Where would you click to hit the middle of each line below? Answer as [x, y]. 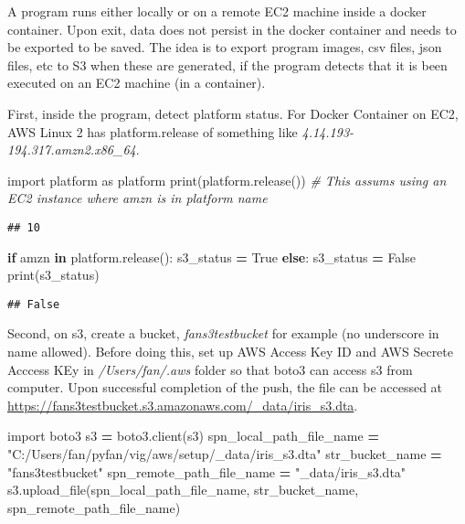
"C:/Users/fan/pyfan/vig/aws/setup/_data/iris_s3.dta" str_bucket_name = [225, 454]
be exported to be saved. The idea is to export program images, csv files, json [225, 47]
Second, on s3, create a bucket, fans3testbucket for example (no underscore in [223, 333]
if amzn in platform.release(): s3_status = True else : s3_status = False [211, 257]
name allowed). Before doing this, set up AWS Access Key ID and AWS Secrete [230, 352]
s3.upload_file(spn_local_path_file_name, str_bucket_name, [183, 490]
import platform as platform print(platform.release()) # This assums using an [227, 180]
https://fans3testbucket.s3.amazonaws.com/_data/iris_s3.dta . [183, 405]
